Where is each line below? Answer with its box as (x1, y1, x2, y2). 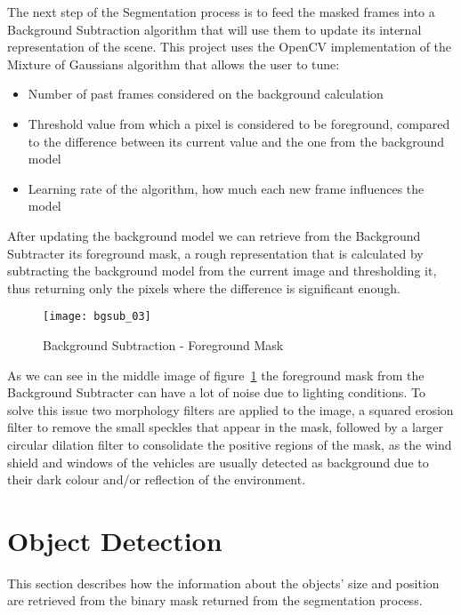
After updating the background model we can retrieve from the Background (7, 226, 421, 244)
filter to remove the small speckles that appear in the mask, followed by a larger (7, 418, 444, 436)
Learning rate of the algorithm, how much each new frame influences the (28, 179, 425, 197)
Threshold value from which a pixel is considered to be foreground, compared (28, 114, 450, 132)
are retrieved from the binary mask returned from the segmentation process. (7, 591, 423, 610)
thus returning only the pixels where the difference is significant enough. (7, 278, 400, 297)
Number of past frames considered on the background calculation (28, 84, 384, 103)
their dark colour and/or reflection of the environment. (7, 470, 306, 489)
